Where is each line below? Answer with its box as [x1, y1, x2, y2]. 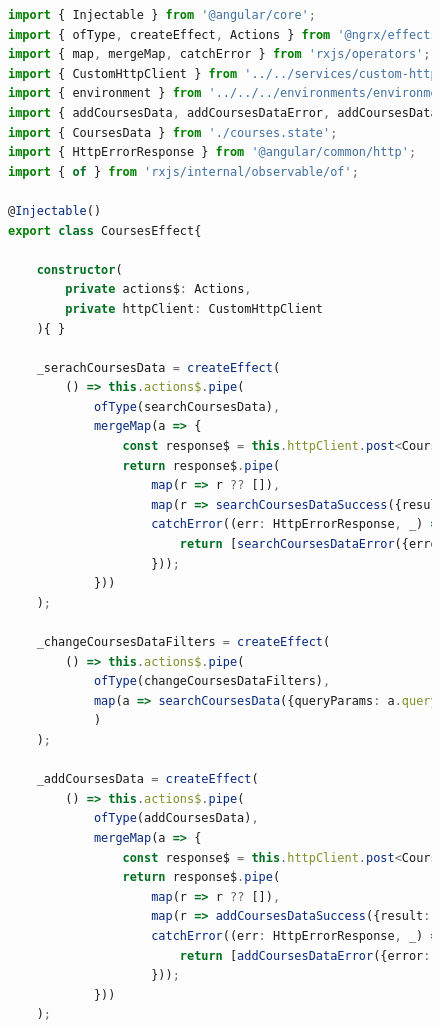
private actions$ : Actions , [65, 282, 252, 297]
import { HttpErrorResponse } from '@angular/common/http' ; [8, 145, 417, 160]
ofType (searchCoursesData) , [93, 399, 281, 414]
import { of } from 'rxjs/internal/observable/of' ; [8, 164, 359, 179]
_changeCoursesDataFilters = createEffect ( [36, 635, 331, 649]
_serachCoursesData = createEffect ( [36, 360, 281, 375]
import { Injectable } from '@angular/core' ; [8, 8, 316, 22]
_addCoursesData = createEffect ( [36, 772, 259, 787]
